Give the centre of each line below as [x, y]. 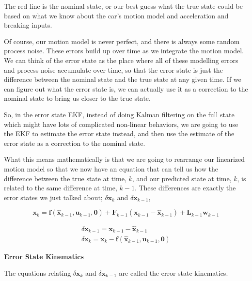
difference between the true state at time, [65, 178]
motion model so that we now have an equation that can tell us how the [111, 168]
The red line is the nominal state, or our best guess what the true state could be [123, 6]
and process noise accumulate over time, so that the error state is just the [113, 70]
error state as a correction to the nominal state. [75, 143]
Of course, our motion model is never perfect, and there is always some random [122, 41]
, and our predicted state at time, [182, 178]
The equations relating [38, 273]
